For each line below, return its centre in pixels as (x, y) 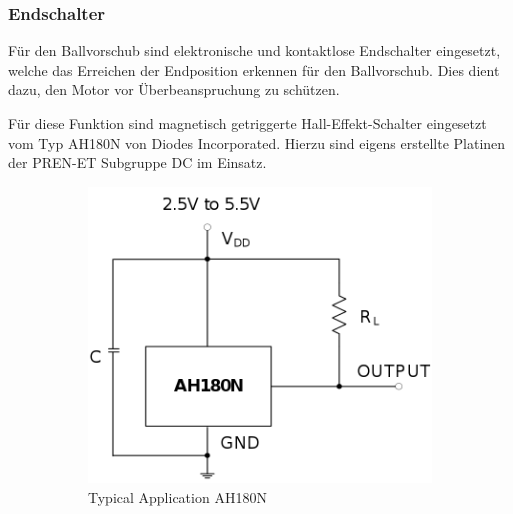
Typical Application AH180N (177, 496)
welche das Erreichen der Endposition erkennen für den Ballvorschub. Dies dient (254, 69)
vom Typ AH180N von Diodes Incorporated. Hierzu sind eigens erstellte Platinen (257, 142)
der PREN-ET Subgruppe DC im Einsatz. (137, 162)
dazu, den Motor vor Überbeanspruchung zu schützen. (174, 89)
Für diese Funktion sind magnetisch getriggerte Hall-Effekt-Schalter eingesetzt (247, 123)
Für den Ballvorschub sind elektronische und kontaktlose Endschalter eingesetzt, (254, 50)
